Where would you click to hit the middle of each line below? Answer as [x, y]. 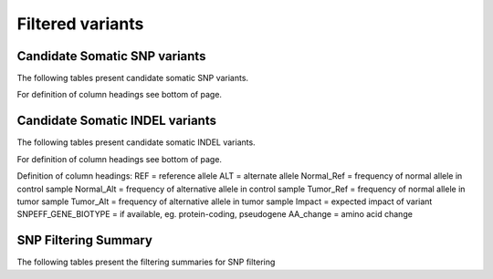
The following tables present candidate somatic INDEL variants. [136, 142]
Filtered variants [80, 24]
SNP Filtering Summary [84, 240]
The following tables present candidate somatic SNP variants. [133, 78]
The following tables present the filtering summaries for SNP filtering [146, 262]
